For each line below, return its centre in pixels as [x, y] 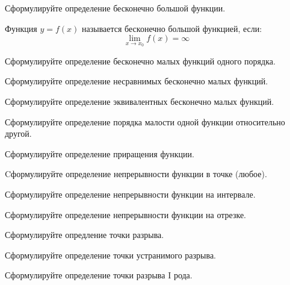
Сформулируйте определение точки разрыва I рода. [99, 275]
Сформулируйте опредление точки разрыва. [85, 235]
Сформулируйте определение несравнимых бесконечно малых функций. [137, 81]
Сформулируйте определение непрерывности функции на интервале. [130, 194]
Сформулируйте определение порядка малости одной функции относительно [145, 121]
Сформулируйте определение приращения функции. [100, 153]
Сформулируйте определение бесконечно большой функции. [115, 8]
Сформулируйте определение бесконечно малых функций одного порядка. [140, 61]
